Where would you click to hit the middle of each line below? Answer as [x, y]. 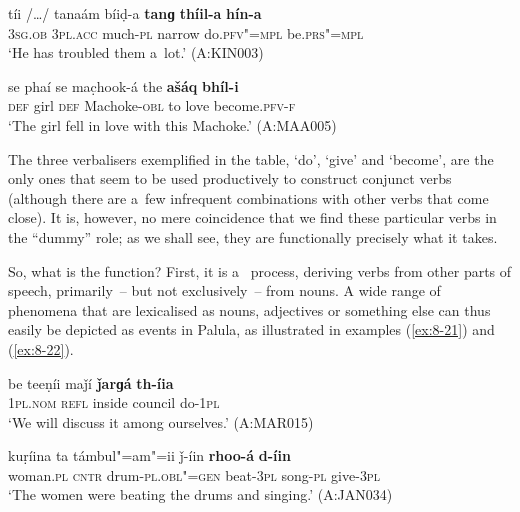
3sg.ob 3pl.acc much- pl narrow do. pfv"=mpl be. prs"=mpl [186, 32]
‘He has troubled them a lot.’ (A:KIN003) [136, 52]
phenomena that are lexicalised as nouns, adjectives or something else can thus [249, 309]
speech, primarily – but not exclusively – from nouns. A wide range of [224, 290]
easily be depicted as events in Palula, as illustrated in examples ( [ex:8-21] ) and [251, 329]
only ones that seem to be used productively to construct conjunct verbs [230, 178]
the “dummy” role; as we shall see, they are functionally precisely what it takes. [253, 236]
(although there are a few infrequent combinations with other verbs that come [248, 197]
